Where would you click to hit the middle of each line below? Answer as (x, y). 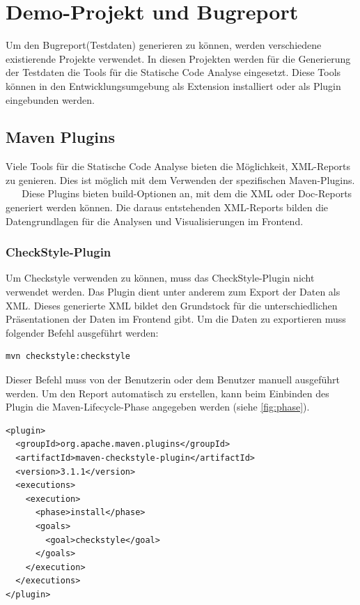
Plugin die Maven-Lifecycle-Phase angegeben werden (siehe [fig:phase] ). (158, 407)
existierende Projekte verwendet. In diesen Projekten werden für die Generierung (178, 58)
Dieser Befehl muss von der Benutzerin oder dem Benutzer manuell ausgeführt (173, 380)
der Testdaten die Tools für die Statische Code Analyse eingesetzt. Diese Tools (173, 72)
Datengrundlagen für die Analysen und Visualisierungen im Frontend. (155, 221)
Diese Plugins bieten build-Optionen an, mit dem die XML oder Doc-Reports (187, 193)
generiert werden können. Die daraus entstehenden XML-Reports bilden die (167, 207)
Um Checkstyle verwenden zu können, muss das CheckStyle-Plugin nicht (160, 278)
